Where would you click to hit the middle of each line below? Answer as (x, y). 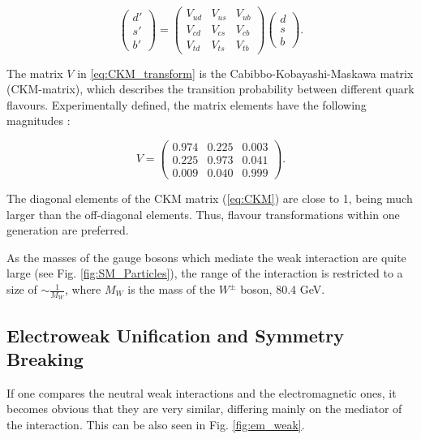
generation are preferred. (68, 230)
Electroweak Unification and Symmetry (175, 335)
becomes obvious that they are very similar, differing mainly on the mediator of (204, 409)
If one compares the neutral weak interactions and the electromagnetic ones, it (202, 392)
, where (83, 289)
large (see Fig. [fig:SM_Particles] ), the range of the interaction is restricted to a (205, 273)
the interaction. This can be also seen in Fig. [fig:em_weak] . (156, 425)
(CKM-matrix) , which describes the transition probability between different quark (210, 89)
